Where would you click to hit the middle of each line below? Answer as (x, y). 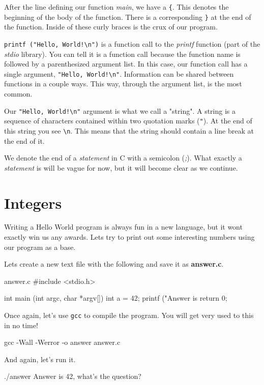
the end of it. (24, 140)
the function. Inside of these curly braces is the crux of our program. (111, 27)
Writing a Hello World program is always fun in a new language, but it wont (123, 227)
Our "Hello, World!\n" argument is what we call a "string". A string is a (120, 110)
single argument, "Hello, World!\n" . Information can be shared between (119, 73)
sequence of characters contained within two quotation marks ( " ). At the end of (128, 121)
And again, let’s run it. (40, 359)
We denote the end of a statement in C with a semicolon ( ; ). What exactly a (123, 158)
